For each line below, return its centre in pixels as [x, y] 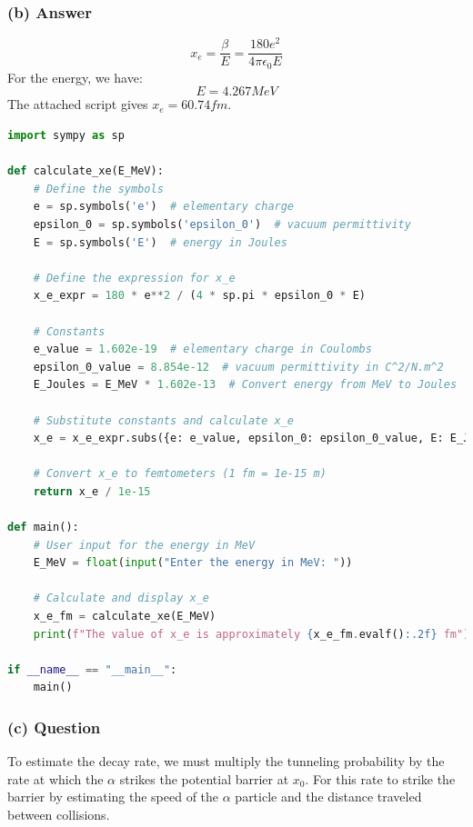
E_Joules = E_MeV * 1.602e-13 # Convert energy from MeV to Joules [245, 385]
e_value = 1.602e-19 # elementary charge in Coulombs [202, 349]
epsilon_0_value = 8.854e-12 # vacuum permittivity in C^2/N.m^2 [238, 367]
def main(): [43, 528]
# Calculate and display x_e [121, 598]
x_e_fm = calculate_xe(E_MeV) [125, 617]
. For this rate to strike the [380, 778]
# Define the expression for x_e [134, 278]
